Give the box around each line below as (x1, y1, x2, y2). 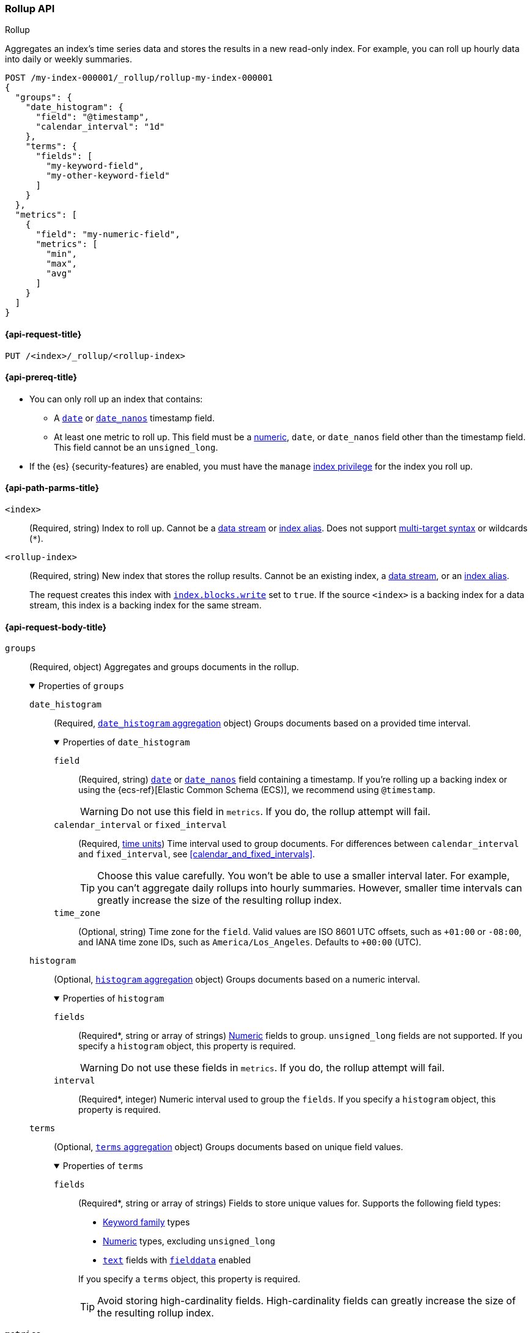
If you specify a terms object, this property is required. (78, 1274, 300, 1285)
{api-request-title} (5, 328, 82, 339)
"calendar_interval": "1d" (35, 122, 165, 132)
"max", (46, 259, 78, 269)
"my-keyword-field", (46, 161, 144, 171)
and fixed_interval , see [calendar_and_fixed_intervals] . (78, 849, 316, 860)
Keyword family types (103, 1217, 190, 1228)
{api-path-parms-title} (5, 482, 100, 493)
